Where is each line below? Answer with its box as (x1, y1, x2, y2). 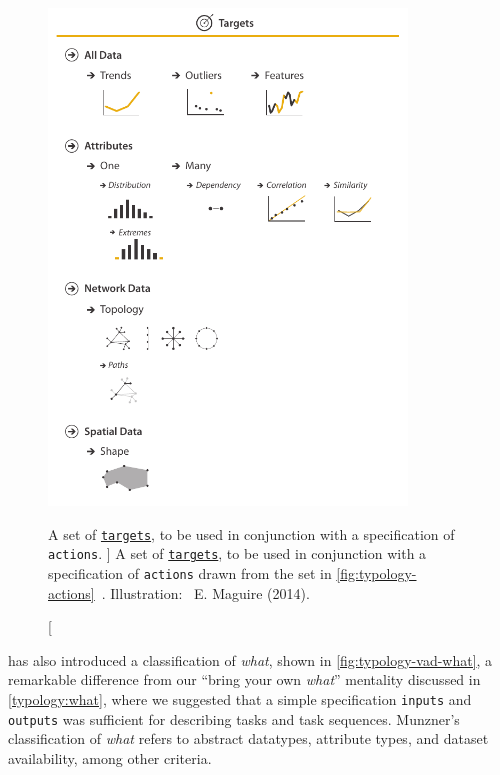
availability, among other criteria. (8, 747, 212, 768)
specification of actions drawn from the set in (48, 563, 332, 584)
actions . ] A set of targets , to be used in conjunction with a (48, 543, 427, 564)
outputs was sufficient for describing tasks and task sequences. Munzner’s (8, 708, 460, 729)
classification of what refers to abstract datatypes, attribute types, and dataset (8, 728, 489, 749)
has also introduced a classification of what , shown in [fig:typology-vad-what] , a (8, 649, 493, 670)
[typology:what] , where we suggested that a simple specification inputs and (8, 689, 472, 710)
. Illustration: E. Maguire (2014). (101, 582, 310, 603)
